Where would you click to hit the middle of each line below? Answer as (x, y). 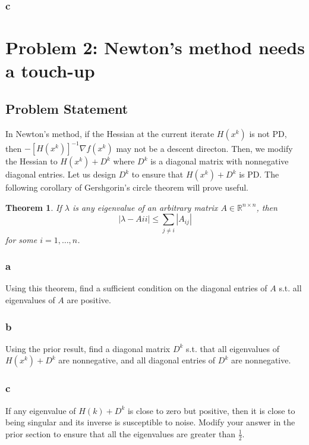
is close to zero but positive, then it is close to (211, 410)
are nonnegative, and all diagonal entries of (137, 360)
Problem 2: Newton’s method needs (155, 47)
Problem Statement (67, 108)
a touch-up (50, 71)
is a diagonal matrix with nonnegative (220, 161)
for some (21, 239)
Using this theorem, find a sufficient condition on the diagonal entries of (136, 288)
